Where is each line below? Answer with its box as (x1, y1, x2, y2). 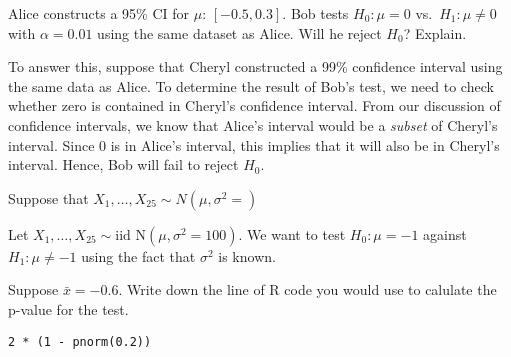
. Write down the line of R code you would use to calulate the (118, 279, 497, 300)
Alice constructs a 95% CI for (8, 3, 190, 23)
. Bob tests (282, 3, 349, 23)
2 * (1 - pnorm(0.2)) (8, 334, 152, 349)
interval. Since (8, 134, 95, 155)
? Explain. (403, 22, 467, 43)
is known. (218, 245, 276, 266)
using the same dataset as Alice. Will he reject (97, 22, 382, 43)
